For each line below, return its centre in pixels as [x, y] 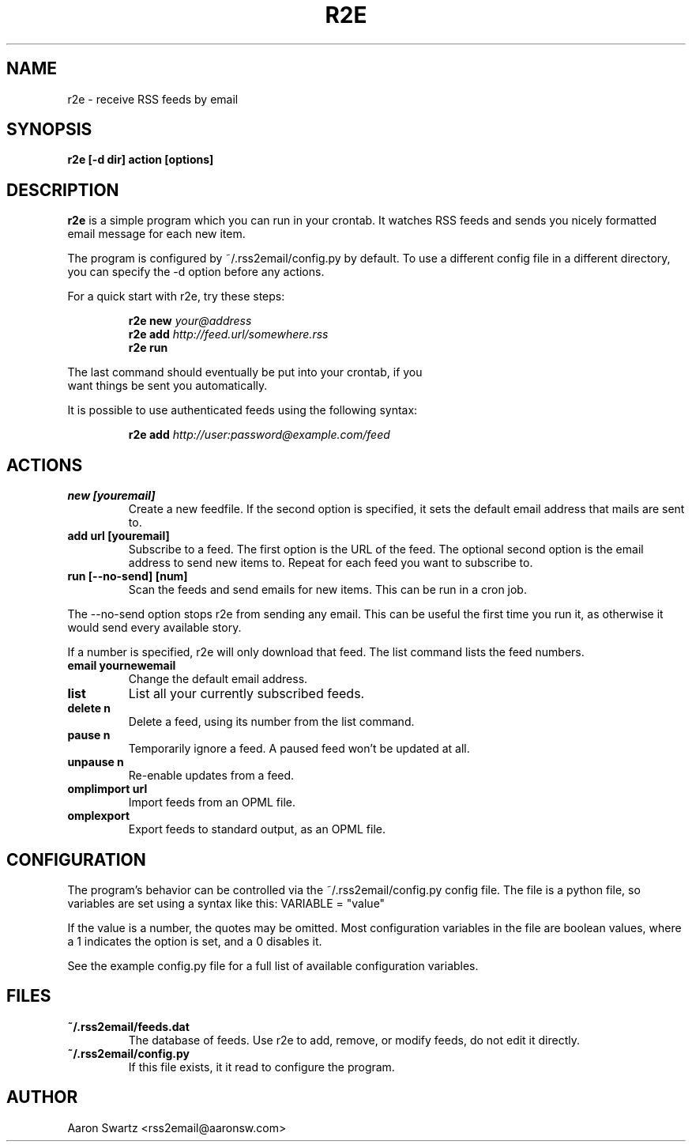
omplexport [99, 816]
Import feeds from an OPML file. [212, 802]
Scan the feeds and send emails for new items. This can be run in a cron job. [327, 590]
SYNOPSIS [49, 130]
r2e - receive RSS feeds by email [153, 99]
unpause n [96, 762]
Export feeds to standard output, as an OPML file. [257, 829]
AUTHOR [42, 1097]
